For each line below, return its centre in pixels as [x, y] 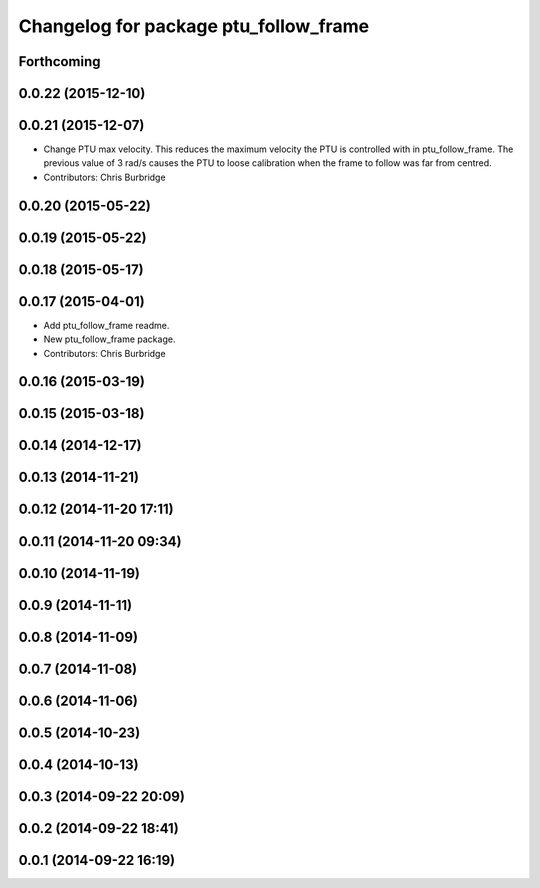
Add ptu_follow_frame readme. [106, 325]
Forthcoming [59, 61]
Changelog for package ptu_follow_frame [194, 26]
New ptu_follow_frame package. [109, 339]
